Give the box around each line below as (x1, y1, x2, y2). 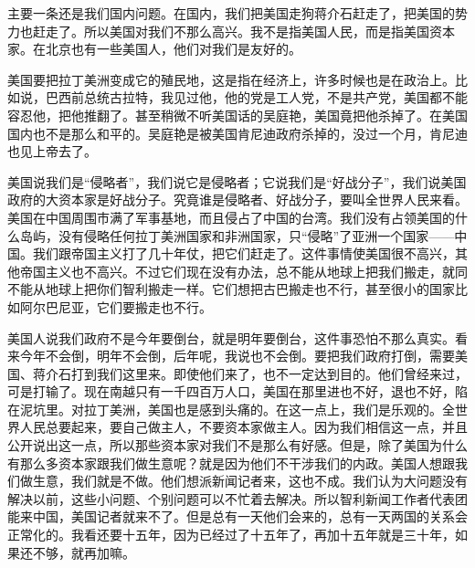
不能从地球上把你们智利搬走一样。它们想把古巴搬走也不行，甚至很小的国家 (7, 279, 455, 299)
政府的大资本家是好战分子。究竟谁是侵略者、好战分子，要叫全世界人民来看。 (7, 190, 468, 209)
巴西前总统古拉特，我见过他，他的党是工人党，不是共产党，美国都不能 (45, 88, 468, 107)
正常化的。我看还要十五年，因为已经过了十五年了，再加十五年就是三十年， (7, 525, 455, 544)
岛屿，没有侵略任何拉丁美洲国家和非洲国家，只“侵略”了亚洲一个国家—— (19, 226, 455, 245)
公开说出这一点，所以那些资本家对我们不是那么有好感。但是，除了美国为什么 (7, 436, 468, 455)
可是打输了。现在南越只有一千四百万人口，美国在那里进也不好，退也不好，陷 (7, 382, 468, 401)
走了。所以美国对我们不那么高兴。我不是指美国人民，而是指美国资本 (45, 21, 455, 40)
